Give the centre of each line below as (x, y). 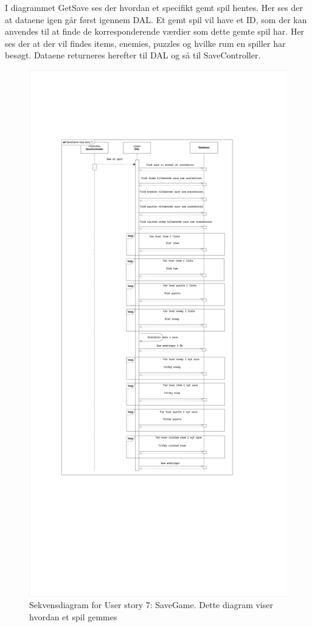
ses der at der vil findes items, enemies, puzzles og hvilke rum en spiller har (145, 43)
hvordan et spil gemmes (73, 617)
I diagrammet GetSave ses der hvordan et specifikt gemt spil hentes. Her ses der (154, 7)
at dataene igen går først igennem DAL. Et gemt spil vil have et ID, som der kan (156, 19)
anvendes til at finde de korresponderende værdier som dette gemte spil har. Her (155, 31)
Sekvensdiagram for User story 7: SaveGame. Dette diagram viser (151, 605)
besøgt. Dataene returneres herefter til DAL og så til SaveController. (133, 55)
